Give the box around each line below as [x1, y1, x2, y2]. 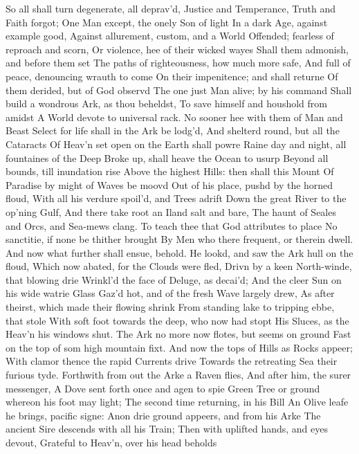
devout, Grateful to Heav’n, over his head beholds [6, 435, 217, 449]
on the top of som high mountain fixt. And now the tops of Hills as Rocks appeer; [6, 340, 353, 354]
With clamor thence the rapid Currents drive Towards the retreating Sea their [6, 354, 338, 368]
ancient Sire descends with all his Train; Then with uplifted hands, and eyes [6, 421, 328, 436]
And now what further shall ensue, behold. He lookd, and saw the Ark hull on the [6, 245, 353, 260]
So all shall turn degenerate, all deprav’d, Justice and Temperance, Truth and [6, 1, 335, 15]
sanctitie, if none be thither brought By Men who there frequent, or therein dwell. [6, 232, 353, 246]
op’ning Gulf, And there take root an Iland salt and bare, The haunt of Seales [6, 204, 336, 219]
